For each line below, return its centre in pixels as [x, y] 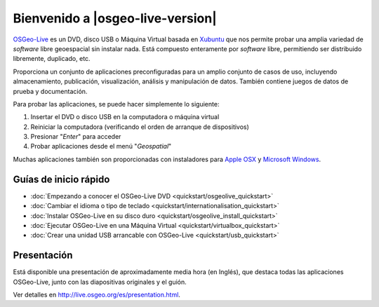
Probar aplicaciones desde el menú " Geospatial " [101, 146]
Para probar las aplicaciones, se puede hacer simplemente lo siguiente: [116, 104]
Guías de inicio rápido [61, 179]
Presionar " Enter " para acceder [76, 137]
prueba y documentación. [50, 91]
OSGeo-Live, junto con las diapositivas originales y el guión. [100, 282]
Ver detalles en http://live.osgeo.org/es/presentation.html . [97, 295]
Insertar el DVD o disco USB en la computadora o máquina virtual [125, 117]
